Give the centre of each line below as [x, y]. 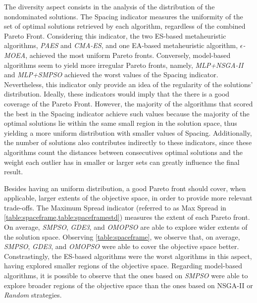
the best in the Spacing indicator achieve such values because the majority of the [127, 113]
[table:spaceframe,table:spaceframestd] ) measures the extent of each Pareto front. [127, 217]
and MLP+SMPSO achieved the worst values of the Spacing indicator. [111, 75]
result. [14, 172]
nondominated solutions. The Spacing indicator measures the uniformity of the [124, 16]
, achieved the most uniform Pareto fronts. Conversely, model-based [128, 55]
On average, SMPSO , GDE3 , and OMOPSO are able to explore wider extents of [126, 227]
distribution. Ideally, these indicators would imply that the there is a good [117, 94]
